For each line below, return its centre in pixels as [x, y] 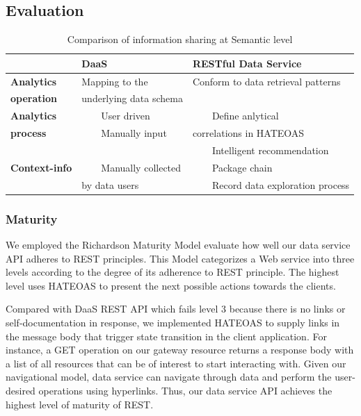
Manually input [134, 133]
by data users [110, 184]
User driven [126, 116]
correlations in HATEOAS [248, 133]
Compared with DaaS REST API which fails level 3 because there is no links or [176, 309]
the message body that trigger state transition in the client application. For [166, 336]
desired [21, 390]
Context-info [41, 167]
